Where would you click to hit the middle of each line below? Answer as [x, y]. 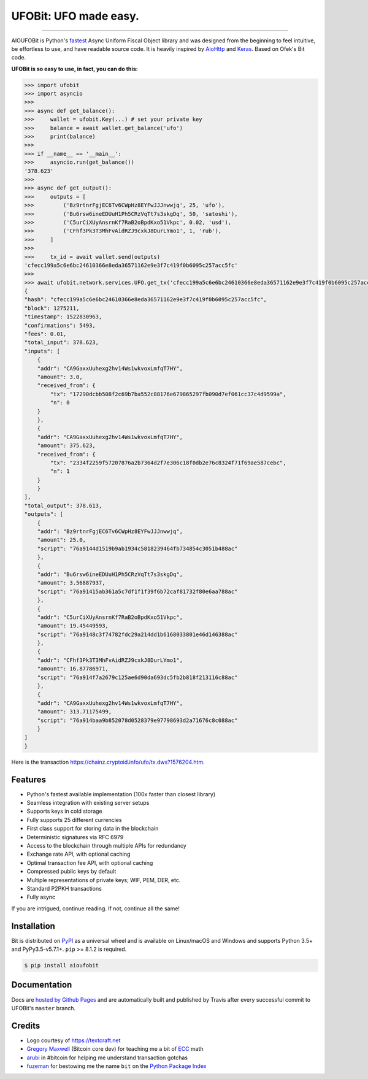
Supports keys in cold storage [64, 811]
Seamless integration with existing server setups [88, 803]
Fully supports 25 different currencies [74, 820]
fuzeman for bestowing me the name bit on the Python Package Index [117, 1066]
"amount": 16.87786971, [73, 669]
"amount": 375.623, [67, 446]
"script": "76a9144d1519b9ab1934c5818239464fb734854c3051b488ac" [137, 548]
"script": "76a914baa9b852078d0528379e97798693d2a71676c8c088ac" [137, 720]
